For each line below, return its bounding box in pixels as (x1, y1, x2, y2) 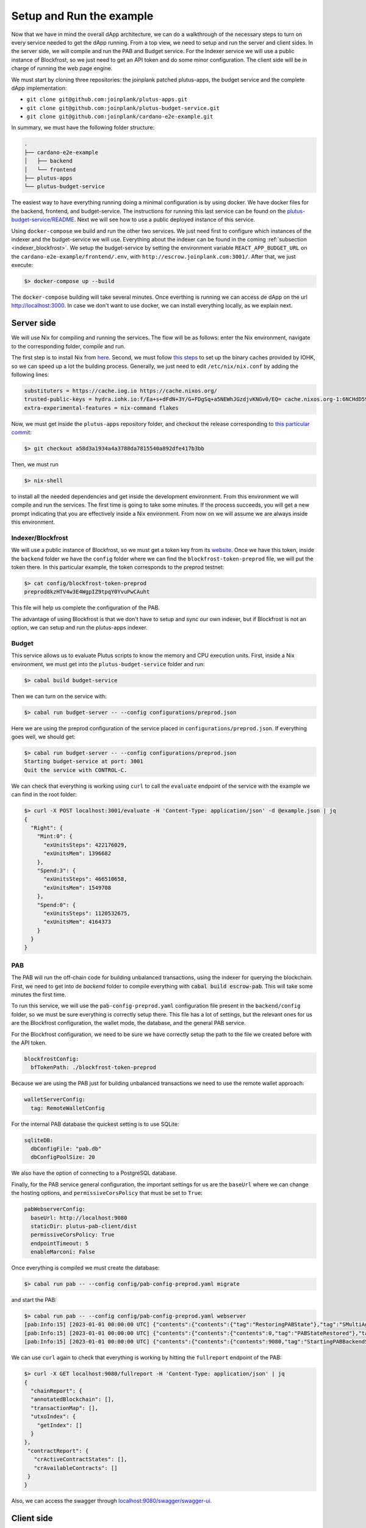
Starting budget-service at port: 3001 (24, 758, 143, 765)
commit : (11, 428, 32, 436)
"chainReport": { (30, 1387, 82, 1394)
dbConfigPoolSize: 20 (30, 1154, 96, 1161)
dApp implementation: (11, 84, 67, 92)
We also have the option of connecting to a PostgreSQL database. (11, 1169, 177, 1177)
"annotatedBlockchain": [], (30, 1396, 115, 1403)
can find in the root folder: (11, 791, 77, 798)
